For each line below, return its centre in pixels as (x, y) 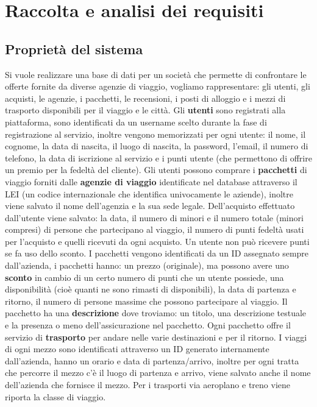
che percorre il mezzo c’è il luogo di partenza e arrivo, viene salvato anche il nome (158, 373)
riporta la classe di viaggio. (55, 396)
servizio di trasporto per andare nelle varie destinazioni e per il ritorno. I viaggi (156, 337)
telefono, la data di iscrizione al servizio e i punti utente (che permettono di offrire (158, 157)
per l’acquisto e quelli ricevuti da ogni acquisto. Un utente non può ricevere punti (157, 241)
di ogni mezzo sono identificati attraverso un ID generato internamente (137, 349)
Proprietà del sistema (74, 48)
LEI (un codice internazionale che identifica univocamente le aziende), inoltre (149, 193)
